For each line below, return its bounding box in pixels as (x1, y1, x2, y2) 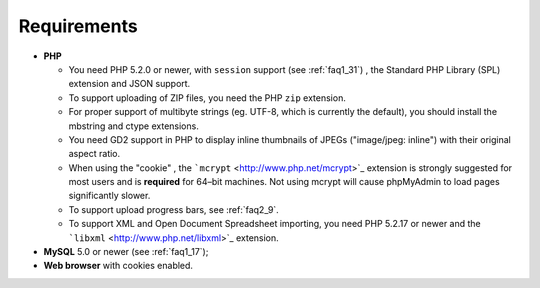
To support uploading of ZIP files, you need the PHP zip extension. (68, 91, 347, 104)
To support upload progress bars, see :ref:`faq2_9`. (68, 203, 279, 215)
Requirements (18, 15, 139, 37)
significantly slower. (68, 190, 151, 202)
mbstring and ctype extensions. (68, 120, 199, 132)
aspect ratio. (68, 148, 121, 160)
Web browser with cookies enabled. (43, 260, 194, 272)
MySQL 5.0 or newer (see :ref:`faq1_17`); (43, 246, 209, 258)
